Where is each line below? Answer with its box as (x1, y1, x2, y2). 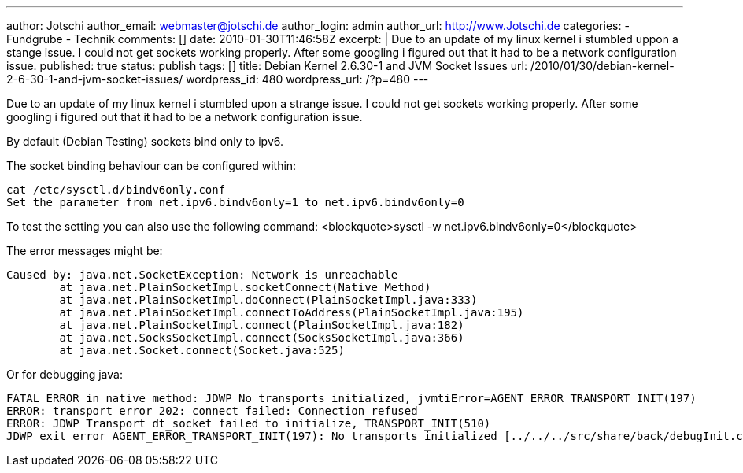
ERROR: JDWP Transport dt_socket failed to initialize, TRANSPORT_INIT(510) (6, 417, 491, 430)
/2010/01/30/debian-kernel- (530, 59, 675, 72)
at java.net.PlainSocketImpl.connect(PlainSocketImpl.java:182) (59, 319, 464, 331)
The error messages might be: (6, 244, 163, 257)
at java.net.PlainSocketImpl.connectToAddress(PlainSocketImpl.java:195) (59, 306, 524, 319)
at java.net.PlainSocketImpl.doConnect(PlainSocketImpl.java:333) (59, 294, 478, 306)
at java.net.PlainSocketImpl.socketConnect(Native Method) (59, 281, 431, 294)
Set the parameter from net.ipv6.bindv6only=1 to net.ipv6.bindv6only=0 (6, 196, 464, 209)
